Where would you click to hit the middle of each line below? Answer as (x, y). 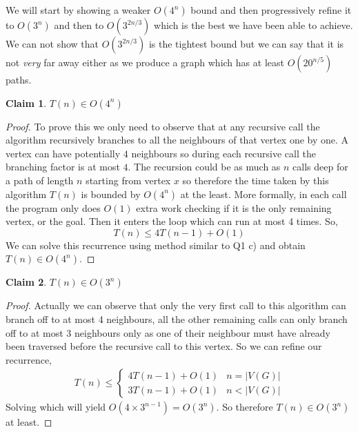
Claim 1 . (26, 102)
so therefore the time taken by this (256, 180)
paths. (19, 79)
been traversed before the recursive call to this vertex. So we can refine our (164, 346)
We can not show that (52, 43)
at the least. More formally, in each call (263, 194)
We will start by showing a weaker (78, 10)
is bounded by (111, 194)
